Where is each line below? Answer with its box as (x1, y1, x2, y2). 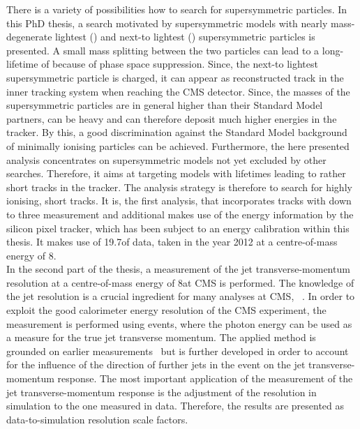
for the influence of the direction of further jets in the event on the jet (6, 357, 306, 372)
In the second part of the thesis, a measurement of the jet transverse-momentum (6, 262, 350, 276)
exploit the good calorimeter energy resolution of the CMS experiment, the (6, 303, 327, 317)
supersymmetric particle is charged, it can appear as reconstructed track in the (6, 70, 344, 84)
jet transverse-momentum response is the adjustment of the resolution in (6, 384, 317, 399)
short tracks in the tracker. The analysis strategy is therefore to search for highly (6, 179, 352, 194)
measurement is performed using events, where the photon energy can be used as (6, 316, 352, 331)
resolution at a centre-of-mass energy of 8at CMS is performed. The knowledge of (6, 275, 354, 289)
